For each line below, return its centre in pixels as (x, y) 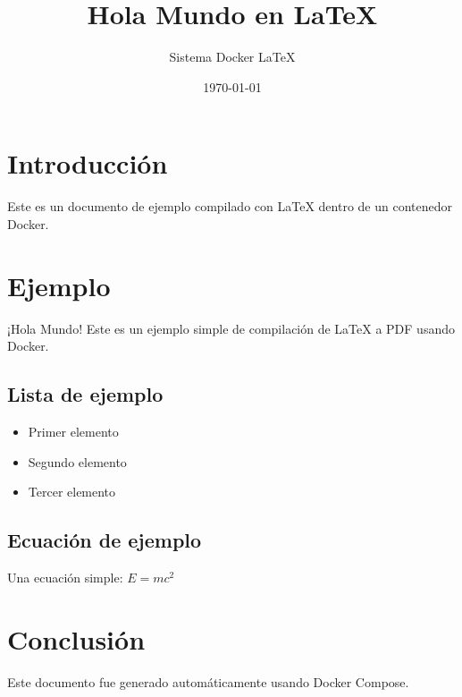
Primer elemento (73, 431)
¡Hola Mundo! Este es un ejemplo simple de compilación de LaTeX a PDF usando (231, 328)
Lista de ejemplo (85, 394)
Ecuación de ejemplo (105, 540)
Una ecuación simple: (65, 577)
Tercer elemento (72, 492)
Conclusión (76, 638)
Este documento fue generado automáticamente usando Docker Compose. (208, 681)
